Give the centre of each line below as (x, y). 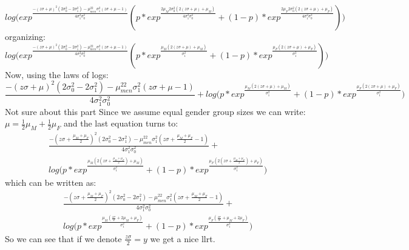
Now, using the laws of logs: (57, 74)
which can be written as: (51, 182)
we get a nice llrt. (183, 238)
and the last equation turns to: (121, 123)
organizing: (25, 36)
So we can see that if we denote (63, 238)
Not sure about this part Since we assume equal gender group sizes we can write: (155, 111)
